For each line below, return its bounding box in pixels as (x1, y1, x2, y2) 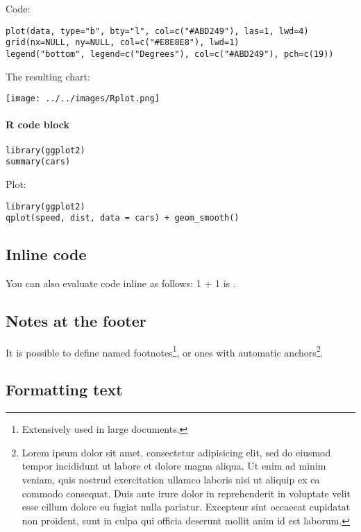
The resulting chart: (6, 69, 90, 83)
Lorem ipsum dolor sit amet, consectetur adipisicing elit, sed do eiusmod (22, 445, 331, 459)
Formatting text (6, 379, 123, 400)
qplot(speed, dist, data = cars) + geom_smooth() (6, 213, 240, 223)
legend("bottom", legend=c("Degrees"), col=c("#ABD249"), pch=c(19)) (6, 49, 334, 59)
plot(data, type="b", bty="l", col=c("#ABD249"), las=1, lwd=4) (6, 26, 309, 36)
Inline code (6, 243, 87, 265)
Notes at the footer (6, 310, 146, 332)
